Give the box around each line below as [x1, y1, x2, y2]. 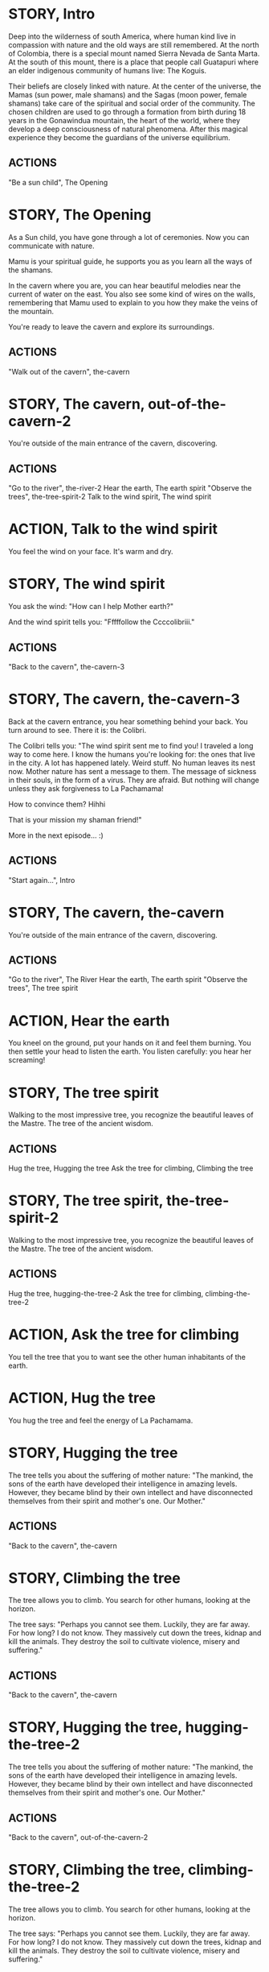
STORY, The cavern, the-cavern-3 [8, 690, 241, 709]
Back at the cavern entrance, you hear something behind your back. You [8, 716, 248, 726]
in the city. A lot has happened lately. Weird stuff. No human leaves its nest [8, 758, 255, 768]
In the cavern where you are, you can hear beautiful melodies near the [8, 280, 241, 290]
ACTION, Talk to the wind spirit [8, 520, 218, 538]
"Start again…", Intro [8, 875, 75, 884]
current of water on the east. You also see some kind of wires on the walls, [8, 289, 255, 299]
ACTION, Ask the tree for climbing [8, 1326, 239, 1344]
